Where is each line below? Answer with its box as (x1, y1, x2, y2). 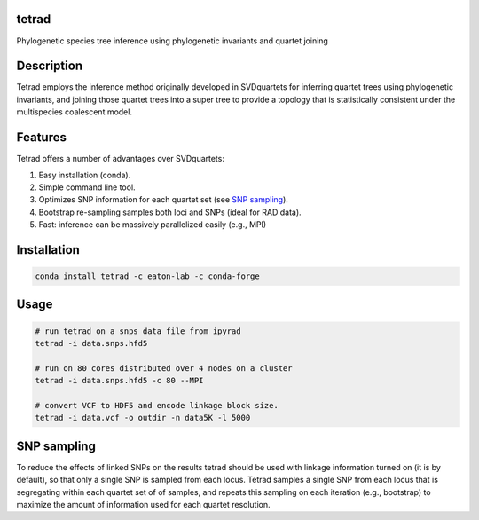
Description (16, 59, 83, 74)
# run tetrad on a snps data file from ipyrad (35, 326, 241, 336)
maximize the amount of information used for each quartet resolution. (16, 500, 271, 510)
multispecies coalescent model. (16, 106, 133, 117)
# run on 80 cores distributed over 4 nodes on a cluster (35, 363, 293, 373)
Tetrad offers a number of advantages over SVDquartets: (16, 154, 225, 164)
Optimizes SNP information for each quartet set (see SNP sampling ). (38, 194, 288, 205)
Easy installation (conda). (38, 169, 131, 180)
